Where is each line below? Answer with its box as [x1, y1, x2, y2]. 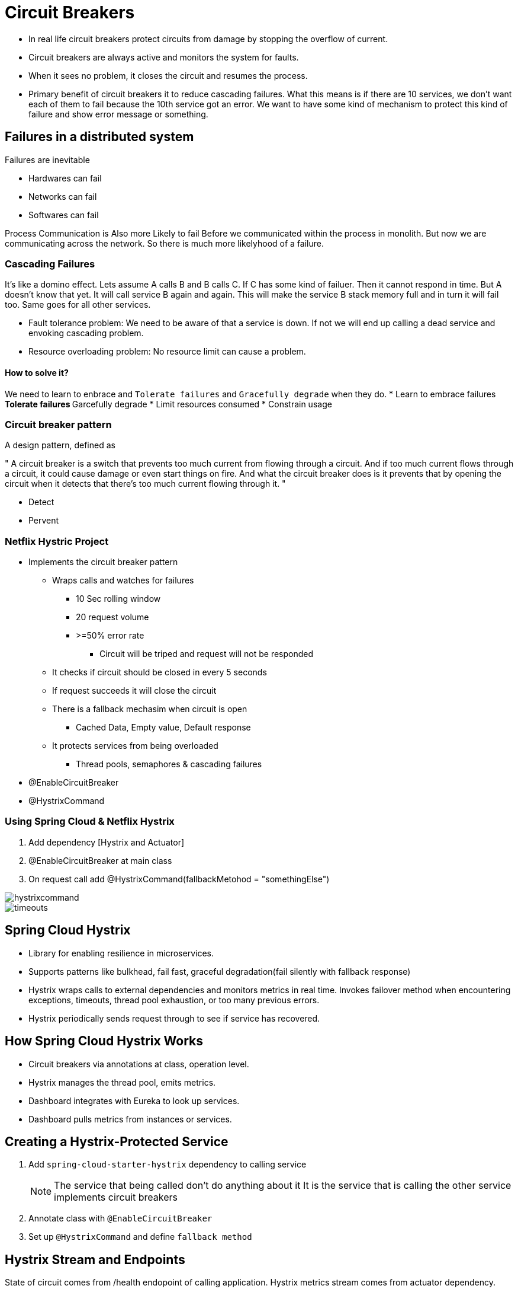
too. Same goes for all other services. [5, 299, 151, 310]
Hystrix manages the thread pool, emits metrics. [28, 1077, 216, 1087]
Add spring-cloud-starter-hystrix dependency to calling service [28, 1159, 307, 1170]
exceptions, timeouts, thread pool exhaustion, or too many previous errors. [28, 994, 320, 1005]
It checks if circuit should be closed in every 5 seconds [52, 667, 267, 678]
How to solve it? [5, 367, 69, 378]
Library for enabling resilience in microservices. [28, 948, 214, 958]
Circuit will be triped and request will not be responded [99, 649, 314, 659]
